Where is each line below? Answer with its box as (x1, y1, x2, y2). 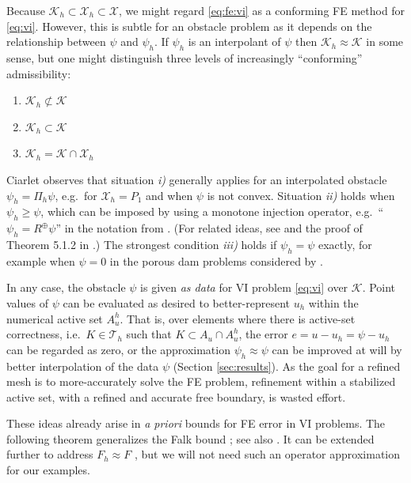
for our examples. (6, 462, 90, 478)
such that (126, 326, 172, 342)
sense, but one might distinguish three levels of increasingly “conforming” (6, 49, 363, 66)
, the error (238, 326, 288, 342)
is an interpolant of (188, 33, 281, 50)
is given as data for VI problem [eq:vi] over (140, 279, 348, 296)
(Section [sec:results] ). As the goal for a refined (173, 357, 401, 374)
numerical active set (6, 310, 103, 326)
